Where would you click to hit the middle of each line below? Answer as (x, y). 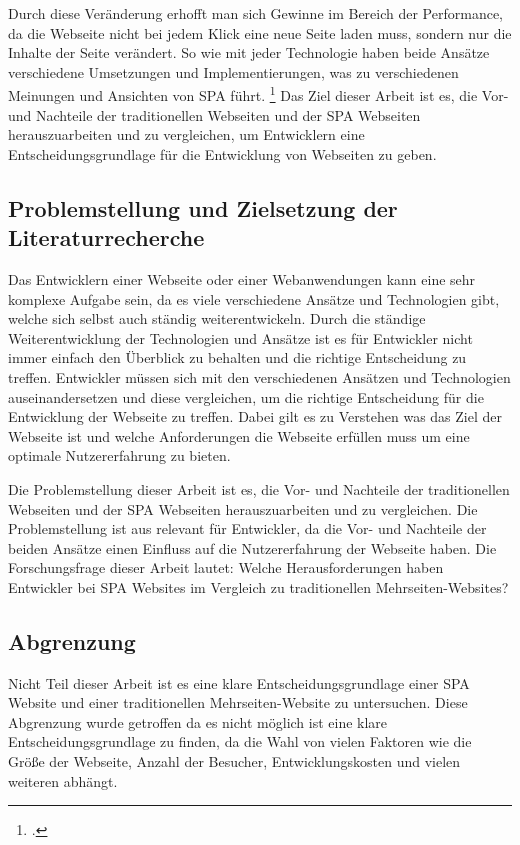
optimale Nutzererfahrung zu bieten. (119, 455)
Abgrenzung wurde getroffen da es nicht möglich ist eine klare (198, 721)
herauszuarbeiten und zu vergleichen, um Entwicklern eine (186, 134)
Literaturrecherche (106, 237)
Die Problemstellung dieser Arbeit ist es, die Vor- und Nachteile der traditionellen (259, 488)
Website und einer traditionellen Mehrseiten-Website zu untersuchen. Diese (238, 702)
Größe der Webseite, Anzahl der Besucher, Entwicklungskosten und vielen (234, 761)
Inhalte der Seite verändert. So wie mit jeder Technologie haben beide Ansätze (249, 52)
